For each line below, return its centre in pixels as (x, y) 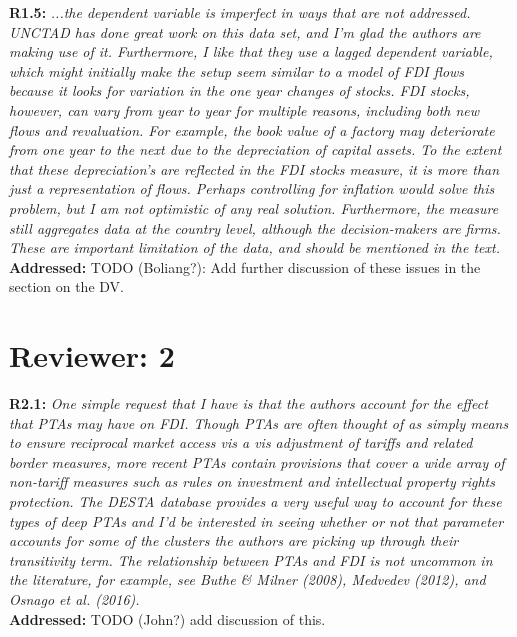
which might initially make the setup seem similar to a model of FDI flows (237, 70)
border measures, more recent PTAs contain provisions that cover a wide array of (257, 461)
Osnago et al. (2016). (74, 598)
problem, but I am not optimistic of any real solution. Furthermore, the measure (254, 207)
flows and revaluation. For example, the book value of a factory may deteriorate (252, 129)
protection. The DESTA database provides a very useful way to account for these (255, 501)
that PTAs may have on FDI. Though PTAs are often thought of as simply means (259, 422)
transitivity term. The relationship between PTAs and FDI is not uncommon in (251, 559)
